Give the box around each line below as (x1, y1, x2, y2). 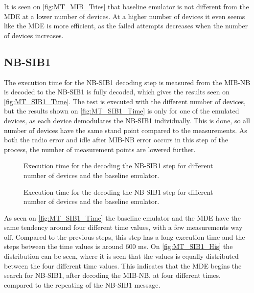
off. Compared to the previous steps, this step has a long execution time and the (4, 231, 245, 242)
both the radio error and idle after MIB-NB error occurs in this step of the (4, 135, 228, 145)
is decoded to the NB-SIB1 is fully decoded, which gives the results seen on (4, 87, 230, 97)
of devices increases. (4, 30, 64, 40)
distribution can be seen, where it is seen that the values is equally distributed (4, 251, 239, 261)
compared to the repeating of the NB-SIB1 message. (4, 279, 161, 290)
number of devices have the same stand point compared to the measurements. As (4, 125, 247, 135)
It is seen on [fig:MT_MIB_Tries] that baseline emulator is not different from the (4, 1, 249, 11)
